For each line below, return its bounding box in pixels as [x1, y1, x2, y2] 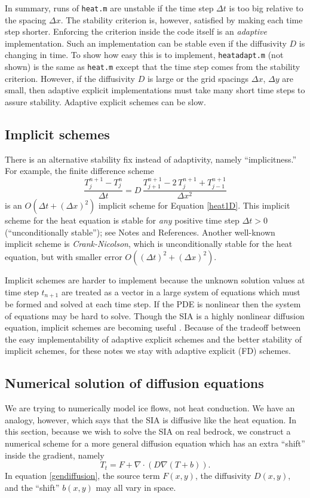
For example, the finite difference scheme [5, 164, 154, 177]
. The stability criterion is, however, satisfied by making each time [60, 13, 303, 26]
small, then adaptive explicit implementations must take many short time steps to [5, 84, 305, 96]
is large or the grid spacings [147, 72, 249, 84]
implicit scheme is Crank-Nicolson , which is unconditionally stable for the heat [5, 237, 293, 250]
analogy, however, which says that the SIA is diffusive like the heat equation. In [5, 413, 296, 426]
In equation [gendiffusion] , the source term [5, 469, 160, 482]
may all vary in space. [96, 481, 176, 493]
